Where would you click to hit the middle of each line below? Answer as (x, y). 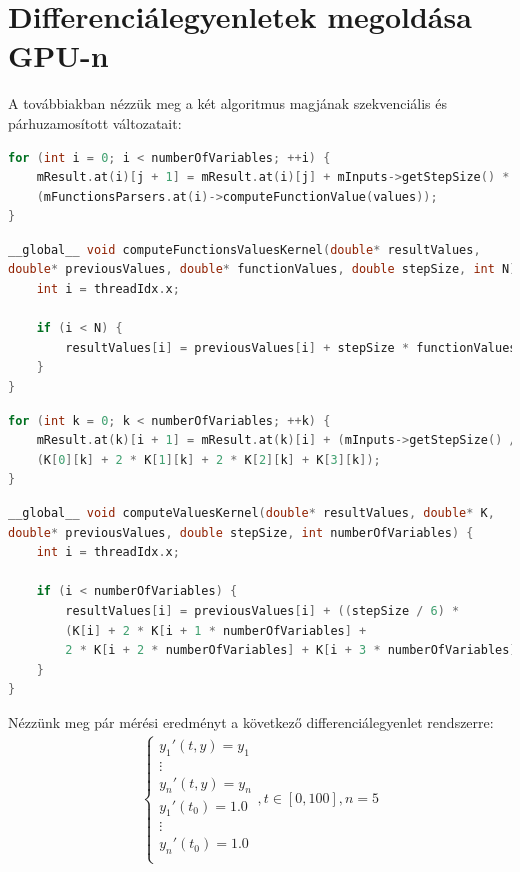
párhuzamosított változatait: (95, 122)
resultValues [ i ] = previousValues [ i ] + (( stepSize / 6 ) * (262, 610)
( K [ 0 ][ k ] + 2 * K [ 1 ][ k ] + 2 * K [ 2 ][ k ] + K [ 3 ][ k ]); (208, 459)
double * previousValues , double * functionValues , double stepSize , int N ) (262, 269)
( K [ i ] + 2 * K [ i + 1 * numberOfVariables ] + (216, 630)
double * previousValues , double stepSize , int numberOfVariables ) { (241, 532)
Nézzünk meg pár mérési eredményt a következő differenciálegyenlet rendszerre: (251, 721)
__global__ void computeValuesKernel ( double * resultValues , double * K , (251, 513)
